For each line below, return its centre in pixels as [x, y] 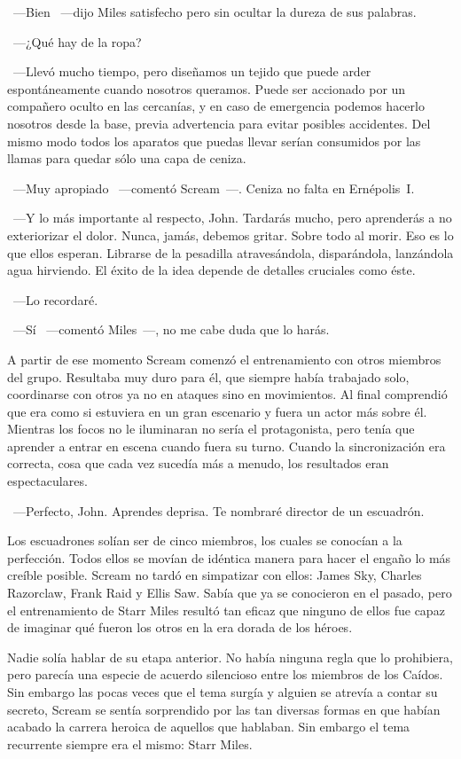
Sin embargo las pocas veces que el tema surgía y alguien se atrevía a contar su [223, 692]
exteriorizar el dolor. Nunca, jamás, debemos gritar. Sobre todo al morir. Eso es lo [230, 235]
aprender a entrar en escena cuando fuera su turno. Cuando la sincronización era [227, 446]
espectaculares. [47, 481]
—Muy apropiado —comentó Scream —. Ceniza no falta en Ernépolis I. [214, 188]
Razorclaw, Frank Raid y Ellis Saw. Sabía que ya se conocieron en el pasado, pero [230, 593]
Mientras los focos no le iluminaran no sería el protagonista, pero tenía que [211, 429]
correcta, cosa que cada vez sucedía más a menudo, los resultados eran [198, 463]
